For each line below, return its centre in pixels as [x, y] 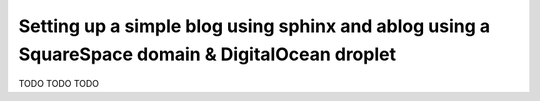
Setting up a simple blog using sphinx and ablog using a [254, 26]
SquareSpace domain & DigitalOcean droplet [207, 54]
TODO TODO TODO [59, 84]
